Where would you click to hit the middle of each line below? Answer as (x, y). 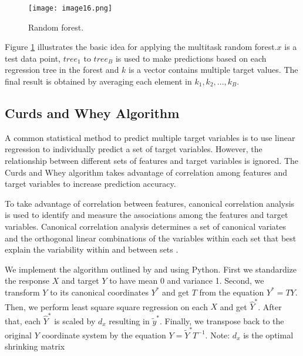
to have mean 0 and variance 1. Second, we (187, 281)
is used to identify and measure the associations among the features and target (147, 215)
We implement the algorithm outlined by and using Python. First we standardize (151, 269)
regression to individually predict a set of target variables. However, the (134, 149)
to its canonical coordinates (99, 292)
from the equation (232, 292)
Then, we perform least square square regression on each (106, 306)
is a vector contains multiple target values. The (213, 70)
